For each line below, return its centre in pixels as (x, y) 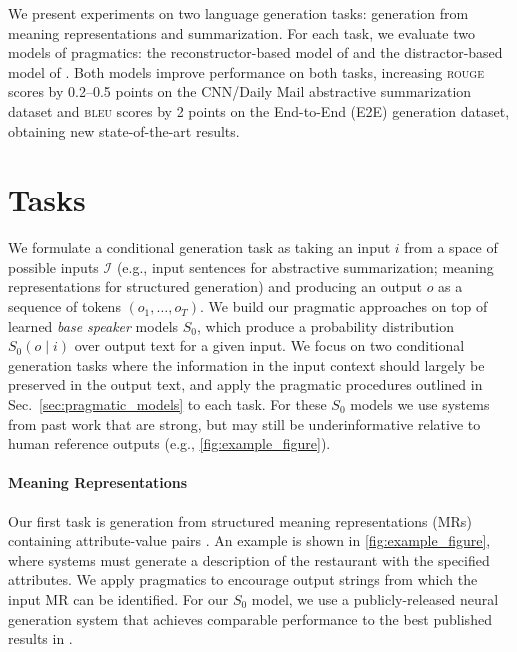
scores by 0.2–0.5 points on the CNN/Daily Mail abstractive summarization (240, 91)
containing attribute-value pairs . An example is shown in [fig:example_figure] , (249, 540)
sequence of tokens (64, 306)
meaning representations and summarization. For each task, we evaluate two (241, 32)
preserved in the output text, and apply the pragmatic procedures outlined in (245, 384)
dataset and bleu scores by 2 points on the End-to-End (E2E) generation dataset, (259, 110)
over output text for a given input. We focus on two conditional (269, 345)
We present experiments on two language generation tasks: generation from (238, 13)
